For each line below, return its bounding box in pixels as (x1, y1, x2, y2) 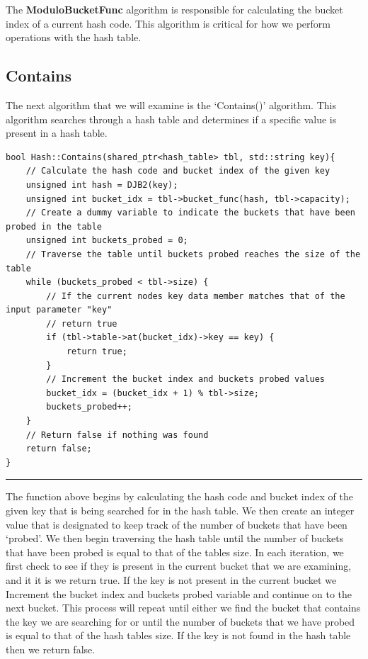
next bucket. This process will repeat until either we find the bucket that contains (6, 600, 361, 615)
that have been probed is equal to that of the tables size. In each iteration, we (6, 544, 344, 559)
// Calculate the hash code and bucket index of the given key (25, 166, 330, 176)
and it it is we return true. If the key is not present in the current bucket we (6, 572, 337, 587)
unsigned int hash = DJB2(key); (25, 179, 178, 190)
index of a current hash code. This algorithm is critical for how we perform (6, 16, 331, 30)
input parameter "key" (6, 305, 113, 315)
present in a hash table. (6, 125, 108, 140)
